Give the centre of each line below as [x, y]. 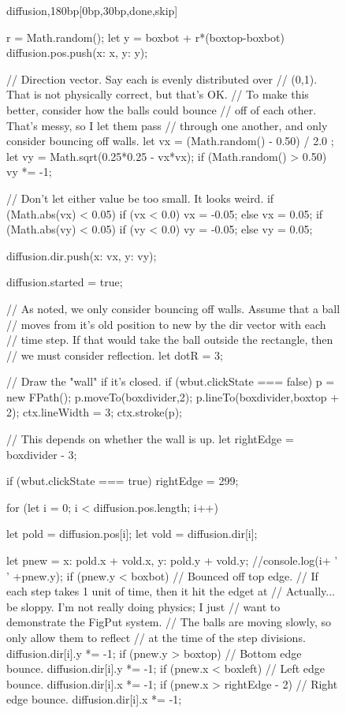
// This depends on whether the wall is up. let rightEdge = [150, 439]
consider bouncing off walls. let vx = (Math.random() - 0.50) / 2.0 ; [170, 141]
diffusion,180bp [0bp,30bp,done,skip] [92, 10]
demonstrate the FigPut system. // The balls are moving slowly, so [169, 622]
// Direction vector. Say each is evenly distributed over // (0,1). [162, 78]
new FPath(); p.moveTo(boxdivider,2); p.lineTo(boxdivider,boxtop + [173, 396]
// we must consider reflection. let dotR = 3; [115, 355]
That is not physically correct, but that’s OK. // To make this [158, 94]
